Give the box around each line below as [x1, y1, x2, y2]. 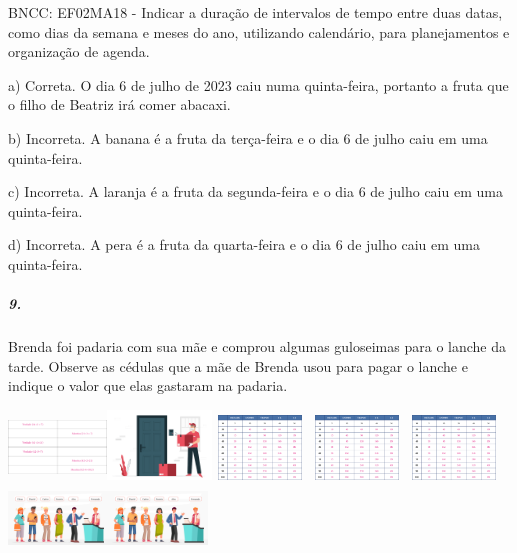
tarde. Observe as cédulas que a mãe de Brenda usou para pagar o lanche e [8, 355, 468, 376]
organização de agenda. [8, 41, 150, 62]
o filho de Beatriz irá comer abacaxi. [8, 94, 231, 115]
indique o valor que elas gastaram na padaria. [8, 375, 288, 396]
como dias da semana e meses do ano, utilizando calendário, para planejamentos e [8, 21, 510, 42]
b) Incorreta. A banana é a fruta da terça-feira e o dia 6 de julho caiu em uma [8, 127, 488, 148]
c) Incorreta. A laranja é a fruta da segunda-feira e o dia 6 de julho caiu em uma [8, 181, 503, 202]
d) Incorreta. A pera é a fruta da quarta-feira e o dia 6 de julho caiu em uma [8, 234, 480, 255]
